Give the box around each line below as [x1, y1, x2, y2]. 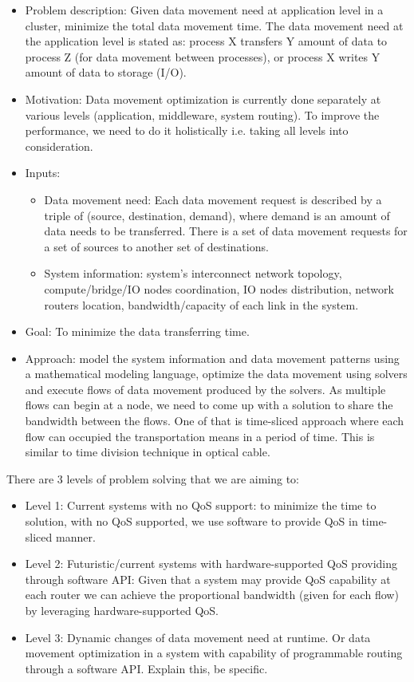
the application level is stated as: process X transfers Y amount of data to [25, 33, 388, 49]
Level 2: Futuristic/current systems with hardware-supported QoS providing [25, 555, 397, 572]
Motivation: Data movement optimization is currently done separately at [25, 90, 381, 107]
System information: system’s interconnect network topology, [44, 265, 342, 282]
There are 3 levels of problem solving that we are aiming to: [6, 470, 299, 487]
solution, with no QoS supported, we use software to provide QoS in [25, 513, 358, 530]
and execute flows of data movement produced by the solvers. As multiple [25, 380, 386, 397]
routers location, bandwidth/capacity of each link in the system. [44, 296, 359, 313]
